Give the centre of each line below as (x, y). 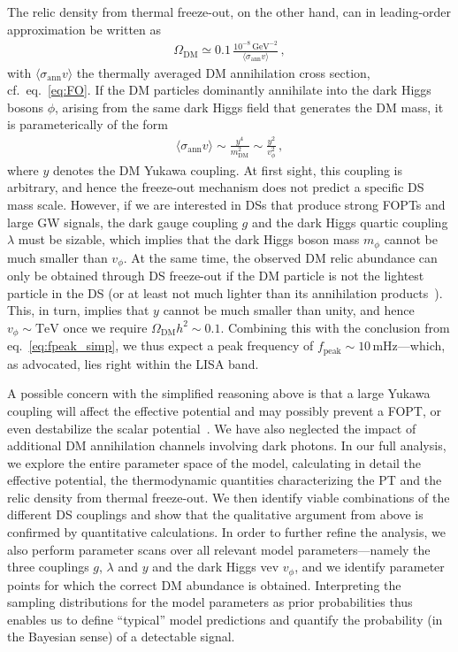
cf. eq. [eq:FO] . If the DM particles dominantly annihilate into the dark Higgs (219, 90)
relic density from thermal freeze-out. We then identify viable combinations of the (229, 497)
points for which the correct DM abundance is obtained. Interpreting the (204, 584)
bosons (25, 107)
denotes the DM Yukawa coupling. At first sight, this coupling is (228, 169)
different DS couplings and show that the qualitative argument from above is (215, 514)
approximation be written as (84, 29)
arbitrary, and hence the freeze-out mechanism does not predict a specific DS (216, 187)
